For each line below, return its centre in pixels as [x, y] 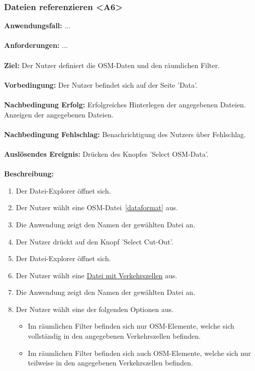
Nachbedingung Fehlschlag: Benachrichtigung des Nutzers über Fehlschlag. [125, 134]
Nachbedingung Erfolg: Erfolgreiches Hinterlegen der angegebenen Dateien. [125, 104]
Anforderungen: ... [36, 45]
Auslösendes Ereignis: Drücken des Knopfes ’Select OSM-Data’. [106, 153]
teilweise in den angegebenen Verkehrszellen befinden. [110, 363]
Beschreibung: [29, 174]
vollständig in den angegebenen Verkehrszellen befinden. [114, 336]
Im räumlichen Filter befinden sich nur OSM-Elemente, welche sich [131, 326]
